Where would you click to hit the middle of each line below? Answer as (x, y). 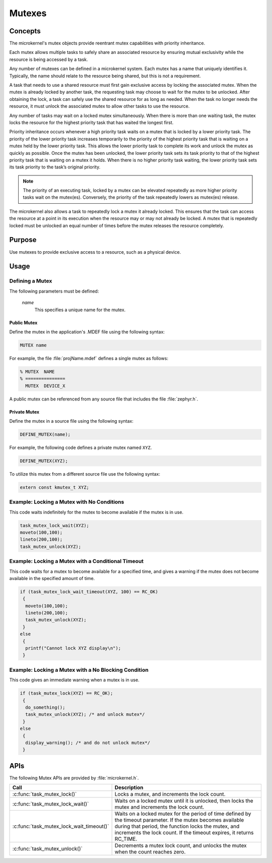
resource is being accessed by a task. (49, 59)
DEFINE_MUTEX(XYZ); (44, 461)
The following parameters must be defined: (54, 291)
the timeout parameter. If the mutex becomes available (179, 820)
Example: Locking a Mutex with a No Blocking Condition (79, 670)
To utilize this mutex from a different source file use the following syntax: (85, 474)
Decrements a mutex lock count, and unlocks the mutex (181, 846)
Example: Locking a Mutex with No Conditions (67, 502)
